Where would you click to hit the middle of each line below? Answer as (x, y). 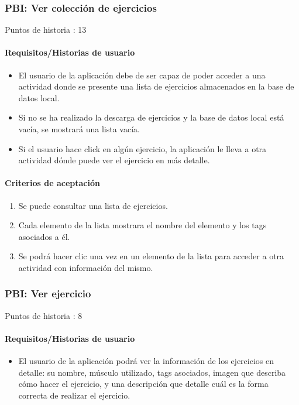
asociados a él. (44, 236)
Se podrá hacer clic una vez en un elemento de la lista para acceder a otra (151, 256)
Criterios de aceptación (52, 183)
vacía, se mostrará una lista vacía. (79, 128)
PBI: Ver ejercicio (48, 294)
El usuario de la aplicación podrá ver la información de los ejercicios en (146, 361)
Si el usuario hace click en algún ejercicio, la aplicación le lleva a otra (142, 148)
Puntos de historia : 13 (46, 30)
